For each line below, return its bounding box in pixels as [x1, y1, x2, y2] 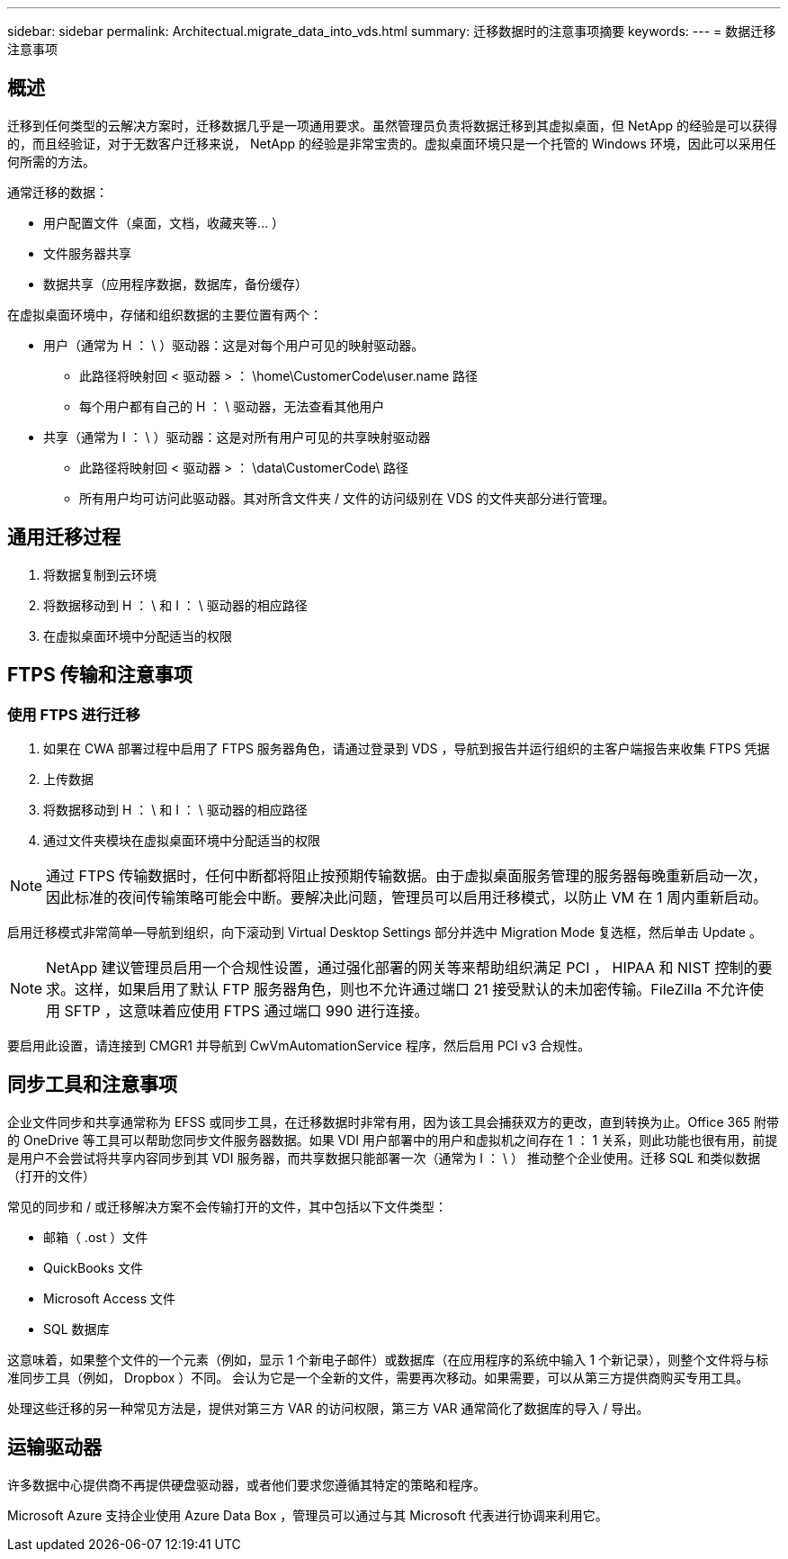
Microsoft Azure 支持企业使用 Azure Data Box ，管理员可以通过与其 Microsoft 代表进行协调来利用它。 [7, 1507, 608, 1523]
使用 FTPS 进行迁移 [7, 705, 140, 724]
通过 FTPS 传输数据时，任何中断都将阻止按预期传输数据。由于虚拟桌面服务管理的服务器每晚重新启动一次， [46, 866, 767, 885]
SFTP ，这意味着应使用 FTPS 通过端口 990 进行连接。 [64, 1001, 429, 1020]
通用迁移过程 [7, 526, 121, 549]
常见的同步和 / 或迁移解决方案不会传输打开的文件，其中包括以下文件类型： [7, 1198, 447, 1214]
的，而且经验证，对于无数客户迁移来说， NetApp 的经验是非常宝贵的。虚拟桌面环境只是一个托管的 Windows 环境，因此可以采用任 [7, 135, 776, 151]
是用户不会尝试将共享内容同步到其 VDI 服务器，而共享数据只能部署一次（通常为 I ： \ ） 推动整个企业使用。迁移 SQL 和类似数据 [7, 1149, 761, 1166]
